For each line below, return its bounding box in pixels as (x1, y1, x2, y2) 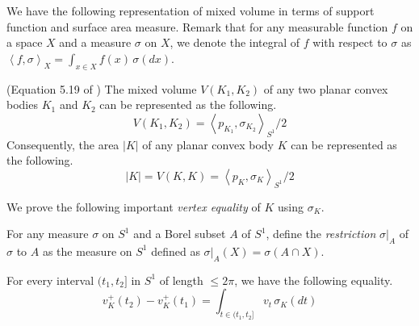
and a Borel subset (133, 225, 226, 242)
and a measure (59, 34, 132, 51)
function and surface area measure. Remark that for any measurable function (6, 18, 388, 35)
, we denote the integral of (170, 34, 300, 51)
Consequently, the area (6, 136, 119, 153)
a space (6, 34, 43, 51)
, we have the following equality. (234, 271, 393, 288)
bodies (6, 96, 38, 113)
